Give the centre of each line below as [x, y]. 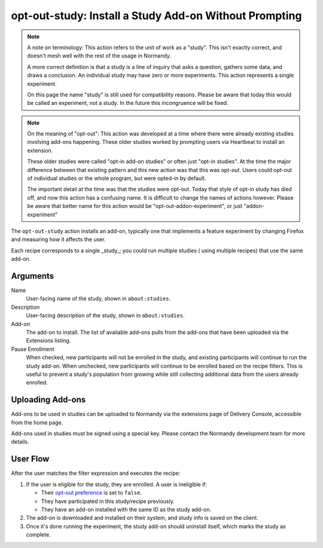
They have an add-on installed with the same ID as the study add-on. [126, 509]
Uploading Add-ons [48, 400]
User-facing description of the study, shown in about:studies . [105, 315]
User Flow [30, 459]
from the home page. [37, 422]
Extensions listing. [48, 341]
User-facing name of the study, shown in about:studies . [98, 299]
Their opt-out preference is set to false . [92, 493]
